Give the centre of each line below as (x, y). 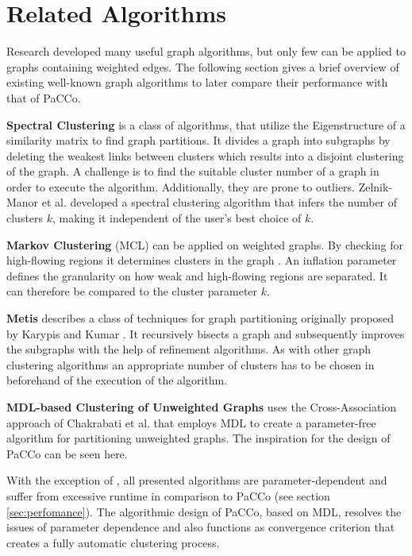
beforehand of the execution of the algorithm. (117, 380)
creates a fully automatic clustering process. (113, 542)
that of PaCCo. (44, 97)
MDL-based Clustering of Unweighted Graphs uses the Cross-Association (202, 407)
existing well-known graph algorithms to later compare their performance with (197, 82)
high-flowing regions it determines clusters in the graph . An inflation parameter (202, 260)
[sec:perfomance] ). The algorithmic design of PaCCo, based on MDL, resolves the (204, 511)
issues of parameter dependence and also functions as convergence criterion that (201, 527)
